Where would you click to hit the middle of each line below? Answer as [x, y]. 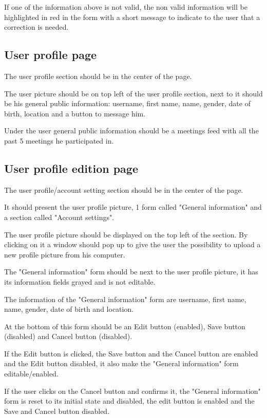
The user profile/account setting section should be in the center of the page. [124, 190]
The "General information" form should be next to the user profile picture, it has [131, 272]
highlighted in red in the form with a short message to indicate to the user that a [132, 17]
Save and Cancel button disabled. [57, 411]
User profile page [51, 55]
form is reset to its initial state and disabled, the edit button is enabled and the [129, 401]
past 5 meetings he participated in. [59, 140]
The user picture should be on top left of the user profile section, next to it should [133, 93]
